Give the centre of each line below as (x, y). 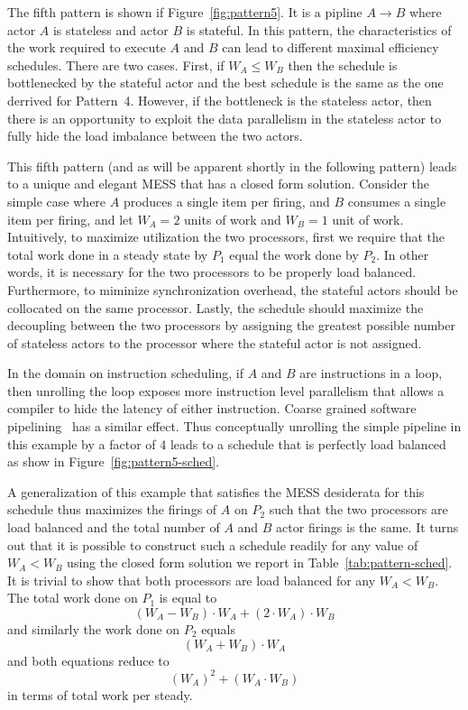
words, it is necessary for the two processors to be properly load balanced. (212, 272)
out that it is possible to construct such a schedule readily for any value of (213, 544)
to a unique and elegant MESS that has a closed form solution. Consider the (219, 184)
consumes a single (397, 201)
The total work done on (73, 598)
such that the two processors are (358, 509)
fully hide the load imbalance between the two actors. (155, 136)
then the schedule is (343, 65)
